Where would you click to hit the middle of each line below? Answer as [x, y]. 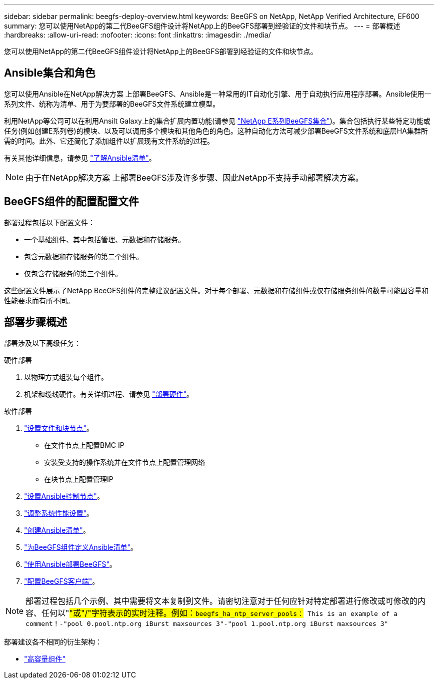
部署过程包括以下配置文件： [49, 222]
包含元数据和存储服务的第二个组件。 [83, 256]
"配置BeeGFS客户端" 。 [62, 581]
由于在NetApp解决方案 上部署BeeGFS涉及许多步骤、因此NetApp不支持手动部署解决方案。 [194, 177]
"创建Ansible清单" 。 [57, 530]
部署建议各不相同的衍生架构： [53, 641]
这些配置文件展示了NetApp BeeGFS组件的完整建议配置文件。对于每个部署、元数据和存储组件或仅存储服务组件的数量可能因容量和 [216, 290]
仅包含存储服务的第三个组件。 [73, 273]
